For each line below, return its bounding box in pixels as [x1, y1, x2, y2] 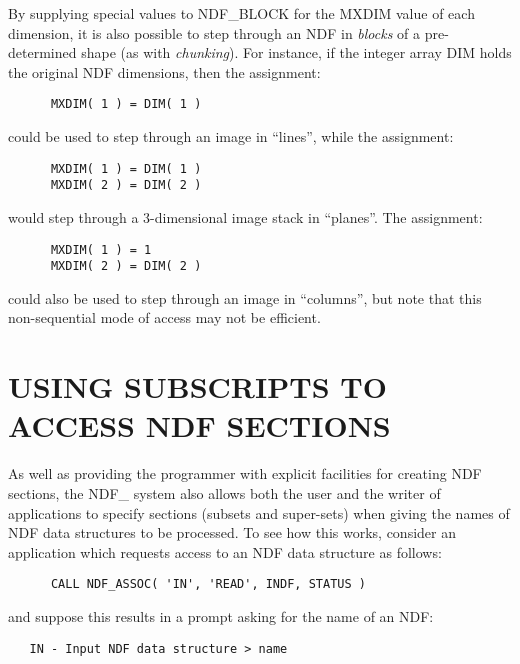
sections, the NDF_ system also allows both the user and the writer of [8, 482, 441, 503]
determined [8, 42, 77, 63]
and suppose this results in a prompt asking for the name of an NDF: [8, 605, 434, 626]
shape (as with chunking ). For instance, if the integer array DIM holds [81, 42, 512, 63]
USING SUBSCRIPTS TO [8, 366, 387, 407]
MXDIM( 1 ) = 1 [50, 242, 152, 257]
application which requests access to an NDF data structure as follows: [8, 541, 442, 562]
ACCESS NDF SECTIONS [8, 405, 391, 446]
